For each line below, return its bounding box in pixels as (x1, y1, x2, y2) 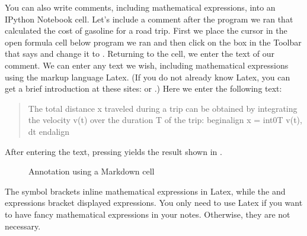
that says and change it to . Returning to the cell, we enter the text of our (5, 47, 275, 60)
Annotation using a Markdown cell (28, 165, 155, 177)
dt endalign (28, 125, 70, 137)
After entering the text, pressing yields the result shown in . (5, 145, 222, 157)
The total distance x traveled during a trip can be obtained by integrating (28, 102, 298, 114)
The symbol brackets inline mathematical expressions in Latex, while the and (5, 185, 286, 197)
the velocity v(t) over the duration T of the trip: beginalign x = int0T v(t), (28, 114, 302, 126)
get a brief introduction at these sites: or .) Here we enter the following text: (5, 82, 282, 95)
